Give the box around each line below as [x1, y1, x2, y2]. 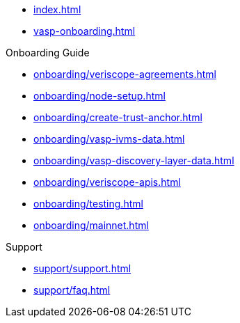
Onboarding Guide [6, 47, 90, 58]
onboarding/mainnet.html [33, 219, 149, 231]
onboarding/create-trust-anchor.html [33, 111, 202, 123]
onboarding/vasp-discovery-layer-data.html [33, 155, 234, 166]
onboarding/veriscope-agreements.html [33, 68, 216, 80]
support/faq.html [33, 284, 111, 296]
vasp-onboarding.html [33, 25, 136, 37]
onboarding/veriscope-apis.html [33, 176, 181, 188]
